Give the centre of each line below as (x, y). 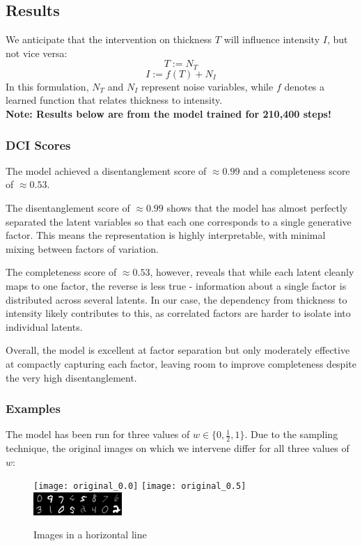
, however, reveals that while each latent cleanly (252, 272)
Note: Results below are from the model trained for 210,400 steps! (168, 114)
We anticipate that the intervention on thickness (109, 39)
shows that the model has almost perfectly (257, 208)
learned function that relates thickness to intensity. (114, 100)
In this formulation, (47, 86)
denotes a (305, 86)
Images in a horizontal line (90, 535)
